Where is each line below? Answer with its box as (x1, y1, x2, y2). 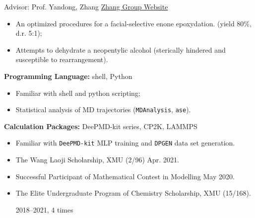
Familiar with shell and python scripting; (15, 87, 140, 98)
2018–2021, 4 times (15, 204, 73, 215)
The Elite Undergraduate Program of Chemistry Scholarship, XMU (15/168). (15, 188, 251, 198)
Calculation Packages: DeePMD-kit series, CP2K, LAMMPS (4, 121, 197, 131)
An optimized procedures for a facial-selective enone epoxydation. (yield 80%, (15, 18, 252, 28)
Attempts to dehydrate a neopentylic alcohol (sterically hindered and (15, 44, 226, 55)
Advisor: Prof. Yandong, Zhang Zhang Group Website (4, 1, 168, 11)
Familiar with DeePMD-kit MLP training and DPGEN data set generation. (15, 138, 235, 148)
